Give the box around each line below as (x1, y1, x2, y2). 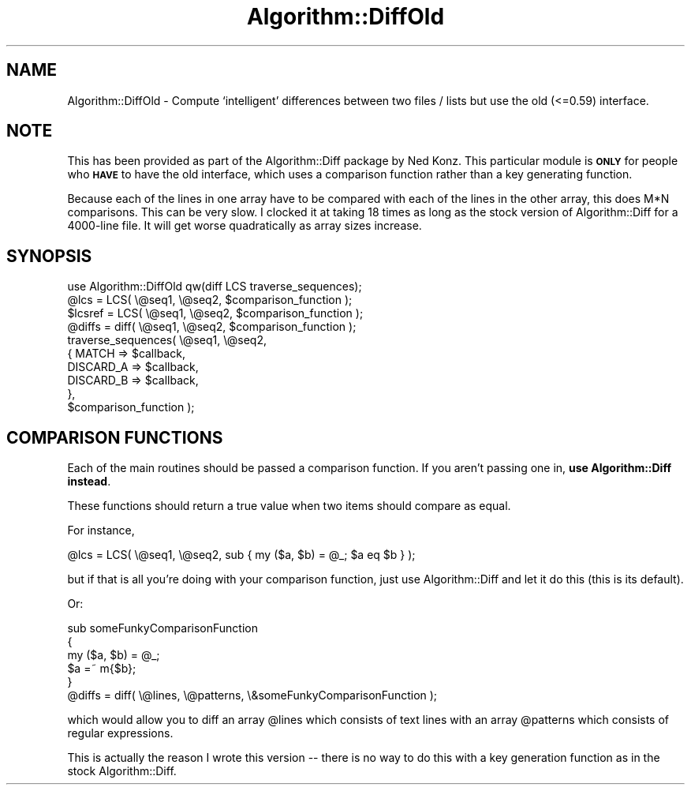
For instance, (67, 523, 135, 538)
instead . (67, 474, 111, 489)
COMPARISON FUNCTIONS (6, 427, 223, 448)
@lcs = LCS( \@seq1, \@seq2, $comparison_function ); (67, 293, 353, 307)
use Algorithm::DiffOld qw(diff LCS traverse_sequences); (67, 279, 362, 294)
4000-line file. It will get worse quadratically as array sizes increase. (67, 219, 422, 233)
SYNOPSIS (6, 246, 92, 266)
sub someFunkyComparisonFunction (67, 621, 258, 635)
